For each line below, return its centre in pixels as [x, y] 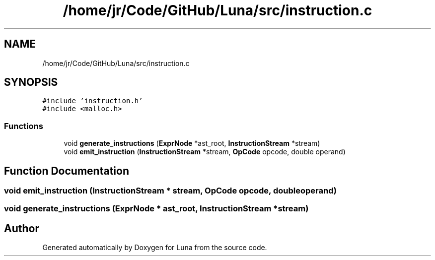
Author [22, 228]
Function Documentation [67, 171]
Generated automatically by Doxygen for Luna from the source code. [155, 248]
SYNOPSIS [31, 82]
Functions [24, 126]
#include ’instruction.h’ [93, 101]
